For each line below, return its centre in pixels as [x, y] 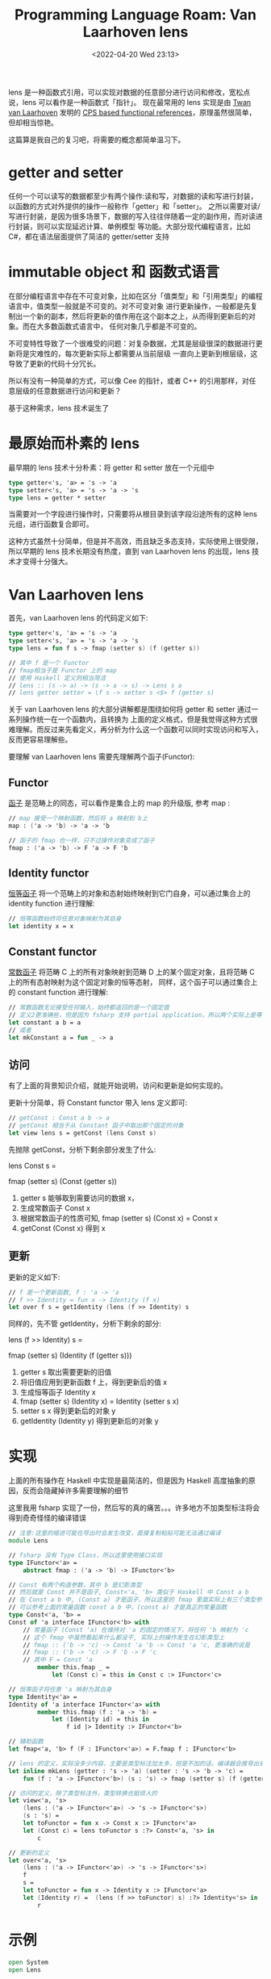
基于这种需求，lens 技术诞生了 [59, 408]
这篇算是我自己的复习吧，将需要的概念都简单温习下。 [97, 140]
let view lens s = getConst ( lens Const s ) [83, 1133]
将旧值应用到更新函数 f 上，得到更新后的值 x [94, 1383]
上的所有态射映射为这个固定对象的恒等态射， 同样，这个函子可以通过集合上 [133, 982]
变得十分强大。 [47, 562]
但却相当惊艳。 [33, 122]
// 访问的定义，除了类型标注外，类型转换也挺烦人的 [83, 1793]
